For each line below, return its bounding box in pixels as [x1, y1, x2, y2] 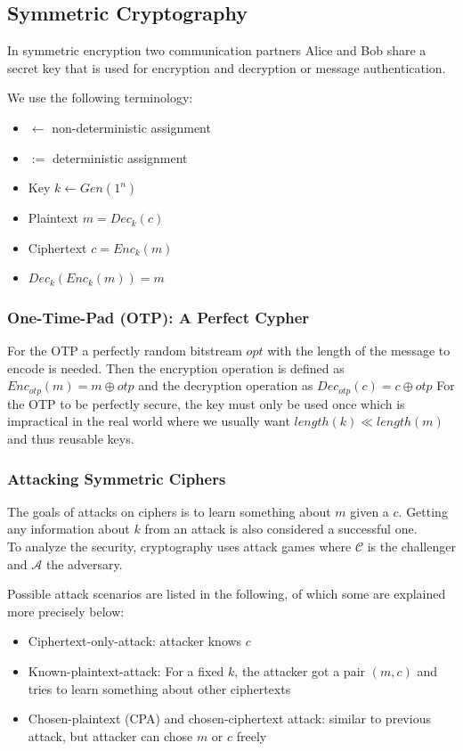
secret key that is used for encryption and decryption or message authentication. [7, 58, 446, 77]
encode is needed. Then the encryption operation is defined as [7, 358, 345, 377]
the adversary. [45, 554, 123, 573]
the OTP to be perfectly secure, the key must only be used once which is [7, 394, 405, 412]
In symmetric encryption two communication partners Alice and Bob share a [7, 41, 426, 60]
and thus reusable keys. [7, 429, 134, 447]
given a [350, 502, 389, 520]
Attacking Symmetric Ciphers [7, 467, 226, 489]
